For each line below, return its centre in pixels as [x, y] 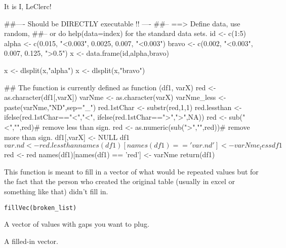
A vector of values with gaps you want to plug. [77, 224]
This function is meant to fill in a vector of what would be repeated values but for [131, 171]
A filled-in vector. [31, 241]
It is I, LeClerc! [28, 6]
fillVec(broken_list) [40, 208]
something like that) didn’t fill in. [56, 191]
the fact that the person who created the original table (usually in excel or [120, 181]
